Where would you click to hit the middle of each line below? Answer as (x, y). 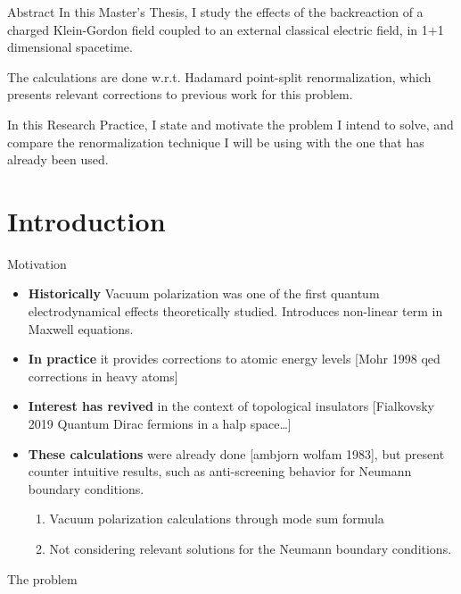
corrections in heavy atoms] (103, 376)
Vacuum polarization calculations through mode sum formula (217, 519)
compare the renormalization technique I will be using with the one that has (216, 142)
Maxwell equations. (81, 328)
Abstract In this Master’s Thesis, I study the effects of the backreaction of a (215, 12)
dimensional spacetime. (70, 47)
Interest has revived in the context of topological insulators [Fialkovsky (231, 406)
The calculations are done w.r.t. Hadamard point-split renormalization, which (219, 76)
